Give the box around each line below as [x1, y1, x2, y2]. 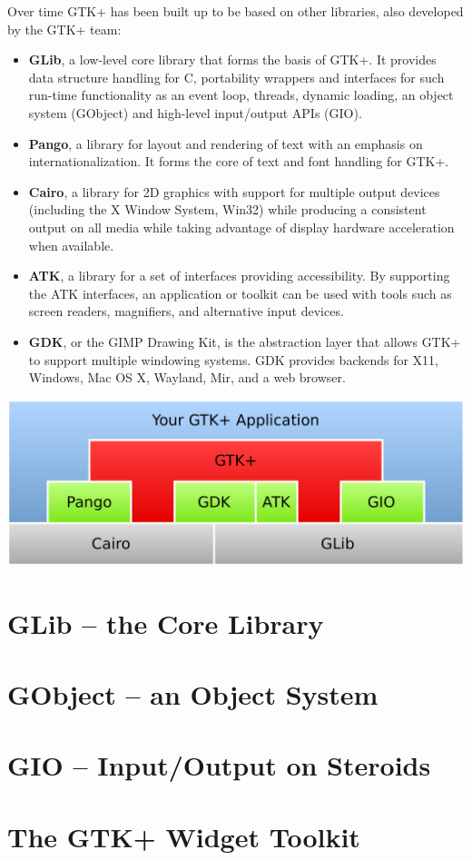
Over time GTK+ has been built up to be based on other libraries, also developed [7, 2, 464, 20]
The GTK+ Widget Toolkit [7, 817, 360, 855]
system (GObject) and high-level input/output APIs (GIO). [28, 103, 362, 122]
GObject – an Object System [7, 675, 379, 712]
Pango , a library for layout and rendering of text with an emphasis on [28, 133, 423, 153]
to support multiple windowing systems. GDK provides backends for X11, [28, 350, 439, 369]
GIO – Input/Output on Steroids [7, 746, 431, 784]
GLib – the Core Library [7, 604, 324, 641]
